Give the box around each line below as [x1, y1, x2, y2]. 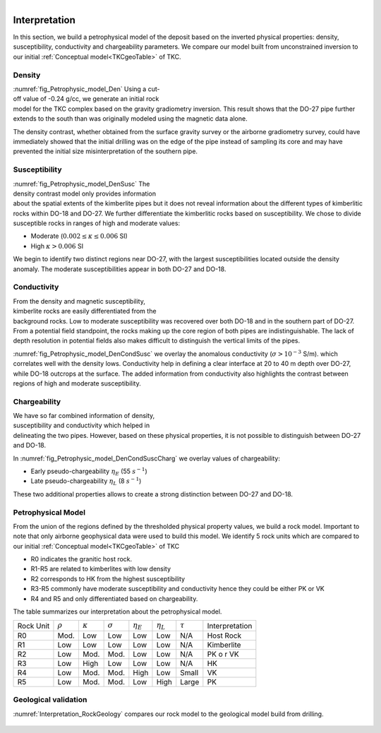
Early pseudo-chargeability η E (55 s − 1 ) [30, 466, 147, 477]
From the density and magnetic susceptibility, [13, 297, 146, 305]
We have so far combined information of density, [13, 412, 155, 420]
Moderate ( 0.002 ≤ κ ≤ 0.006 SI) [30, 232, 128, 240]
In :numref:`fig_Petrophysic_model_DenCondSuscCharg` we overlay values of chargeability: [13, 454, 280, 463]
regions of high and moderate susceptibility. [13, 379, 141, 388]
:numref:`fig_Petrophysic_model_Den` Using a [13, 85, 147, 93]
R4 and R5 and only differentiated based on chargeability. [30, 594, 198, 603]
